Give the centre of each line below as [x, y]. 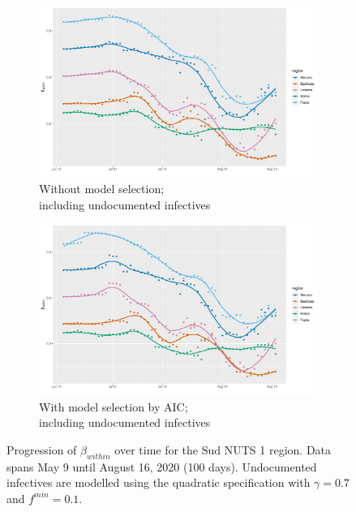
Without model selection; [102, 189]
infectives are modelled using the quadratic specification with [159, 482]
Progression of [42, 449]
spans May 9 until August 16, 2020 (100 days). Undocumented [162, 466]
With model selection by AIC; [114, 406]
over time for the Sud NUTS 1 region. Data [223, 449]
